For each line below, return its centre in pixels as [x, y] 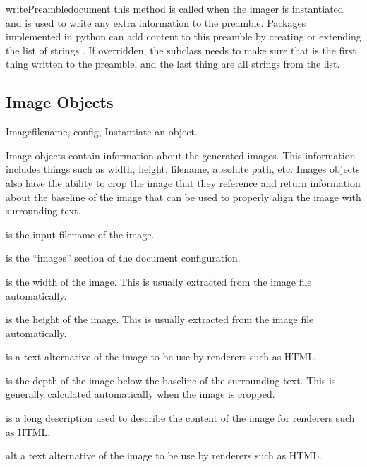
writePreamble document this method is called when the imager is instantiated [175, 8]
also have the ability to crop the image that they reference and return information [183, 182]
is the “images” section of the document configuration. [123, 258]
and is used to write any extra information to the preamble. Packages [156, 22]
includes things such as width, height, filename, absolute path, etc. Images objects [183, 169]
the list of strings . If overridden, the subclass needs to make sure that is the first [181, 50]
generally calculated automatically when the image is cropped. [140, 394]
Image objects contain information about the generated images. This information [181, 155]
